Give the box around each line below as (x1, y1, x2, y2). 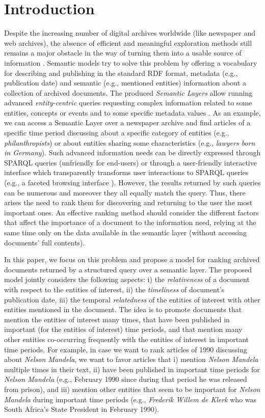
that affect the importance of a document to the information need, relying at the (4, 217, 256, 228)
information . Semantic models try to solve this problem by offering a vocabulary (4, 57, 257, 68)
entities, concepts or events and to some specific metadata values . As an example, (4, 107, 261, 118)
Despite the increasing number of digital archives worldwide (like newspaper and (4, 27, 256, 38)
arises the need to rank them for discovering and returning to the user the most (4, 197, 253, 208)
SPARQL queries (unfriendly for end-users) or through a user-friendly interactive (4, 157, 257, 168)
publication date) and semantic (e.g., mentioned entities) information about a (4, 77, 247, 88)
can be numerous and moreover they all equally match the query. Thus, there (4, 187, 246, 198)
